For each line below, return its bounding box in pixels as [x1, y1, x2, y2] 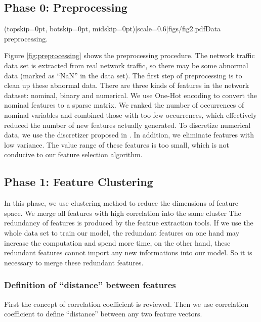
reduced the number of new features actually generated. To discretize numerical [4, 119, 251, 130]
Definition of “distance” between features [4, 279, 176, 291]
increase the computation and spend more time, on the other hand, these [4, 237, 231, 248]
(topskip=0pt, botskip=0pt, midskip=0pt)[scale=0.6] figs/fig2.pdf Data [4, 23, 221, 34]
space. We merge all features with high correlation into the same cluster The [4, 207, 241, 218]
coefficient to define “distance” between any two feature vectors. [4, 308, 202, 319]
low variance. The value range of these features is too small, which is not [4, 139, 229, 150]
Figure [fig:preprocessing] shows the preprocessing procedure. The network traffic [4, 50, 255, 61]
